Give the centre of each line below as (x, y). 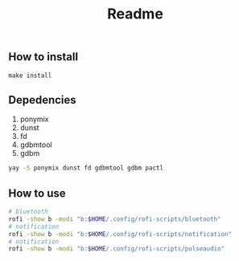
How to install (43, 57)
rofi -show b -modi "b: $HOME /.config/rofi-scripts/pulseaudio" (117, 249)
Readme (135, 14)
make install (30, 75)
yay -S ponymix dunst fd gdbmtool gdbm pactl (86, 168)
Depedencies (42, 100)
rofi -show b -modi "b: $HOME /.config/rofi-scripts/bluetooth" (115, 219)
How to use (37, 193)
